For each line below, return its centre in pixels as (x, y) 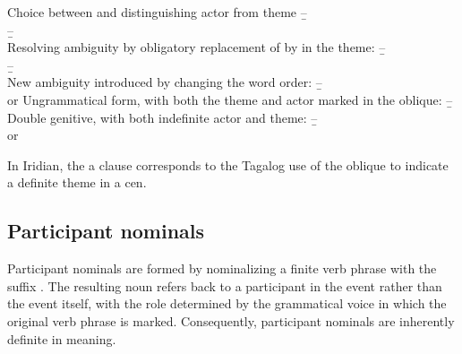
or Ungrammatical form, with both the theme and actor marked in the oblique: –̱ (230, 99)
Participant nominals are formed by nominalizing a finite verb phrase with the (222, 268)
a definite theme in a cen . (77, 182)
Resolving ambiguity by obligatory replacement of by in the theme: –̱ (197, 47)
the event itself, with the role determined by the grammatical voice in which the (227, 303)
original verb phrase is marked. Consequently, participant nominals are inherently (231, 320)
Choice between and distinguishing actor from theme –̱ (157, 12)
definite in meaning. (62, 338)
